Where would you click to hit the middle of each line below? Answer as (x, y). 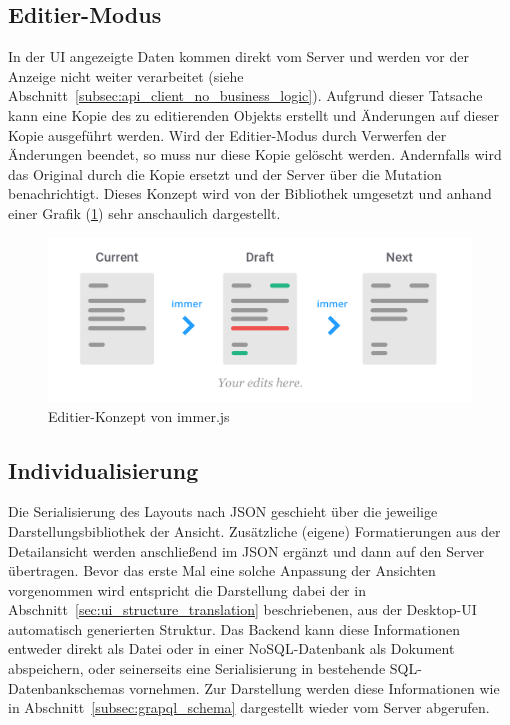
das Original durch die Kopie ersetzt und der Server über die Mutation (225, 173)
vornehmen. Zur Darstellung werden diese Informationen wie (314, 687)
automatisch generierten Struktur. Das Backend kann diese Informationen (234, 628)
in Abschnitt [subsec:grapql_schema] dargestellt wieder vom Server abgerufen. (249, 707)
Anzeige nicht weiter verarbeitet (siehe (126, 75)
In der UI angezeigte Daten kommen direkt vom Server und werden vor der (238, 56)
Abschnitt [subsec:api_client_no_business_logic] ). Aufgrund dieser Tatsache (245, 95)
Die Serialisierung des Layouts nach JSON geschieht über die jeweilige (223, 511)
